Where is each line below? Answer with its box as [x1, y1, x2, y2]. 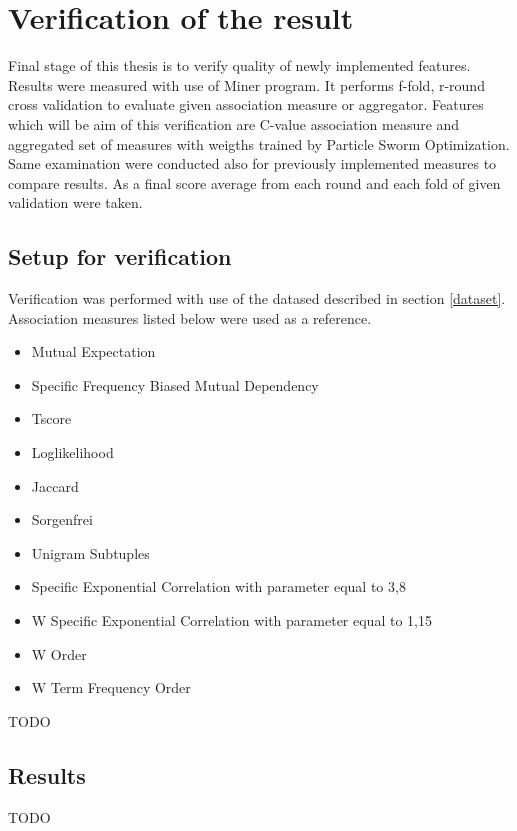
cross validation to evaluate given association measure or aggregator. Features [8, 94, 484, 115]
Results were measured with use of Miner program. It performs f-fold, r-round [8, 74, 485, 95]
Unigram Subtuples [31, 542, 150, 563]
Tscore [31, 408, 72, 429]
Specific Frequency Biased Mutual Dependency [31, 374, 319, 395]
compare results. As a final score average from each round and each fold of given [8, 172, 501, 193]
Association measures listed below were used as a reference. [8, 307, 372, 328]
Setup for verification [8, 241, 232, 272]
